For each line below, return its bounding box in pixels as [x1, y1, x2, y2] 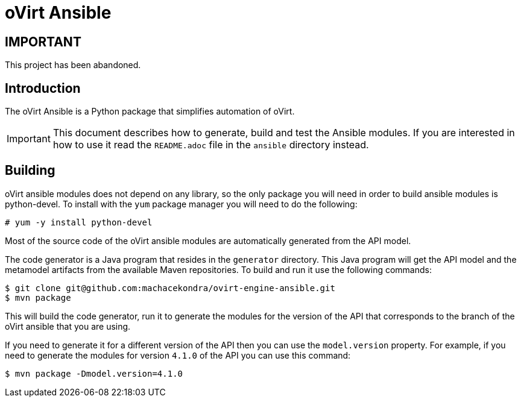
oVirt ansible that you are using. [5, 321, 131, 331]
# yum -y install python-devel [5, 217, 153, 227]
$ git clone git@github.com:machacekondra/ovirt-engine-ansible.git [5, 283, 335, 293]
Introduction [5, 80, 81, 96]
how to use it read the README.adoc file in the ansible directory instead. [52, 139, 369, 151]
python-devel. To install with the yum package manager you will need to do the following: [5, 198, 358, 209]
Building [5, 163, 55, 178]
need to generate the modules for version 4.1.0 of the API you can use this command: [5, 350, 351, 360]
